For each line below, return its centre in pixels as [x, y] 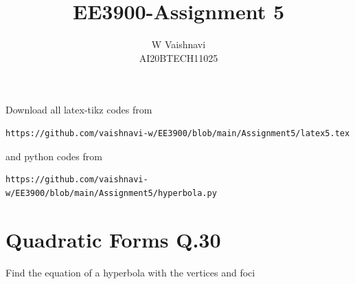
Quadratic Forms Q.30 [113, 240]
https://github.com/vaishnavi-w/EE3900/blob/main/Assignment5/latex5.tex [178, 133]
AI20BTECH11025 [179, 57]
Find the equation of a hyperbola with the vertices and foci [130, 273]
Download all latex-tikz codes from [79, 110]
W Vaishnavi [179, 44]
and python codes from [54, 156]
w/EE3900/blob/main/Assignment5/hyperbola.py [111, 193]
